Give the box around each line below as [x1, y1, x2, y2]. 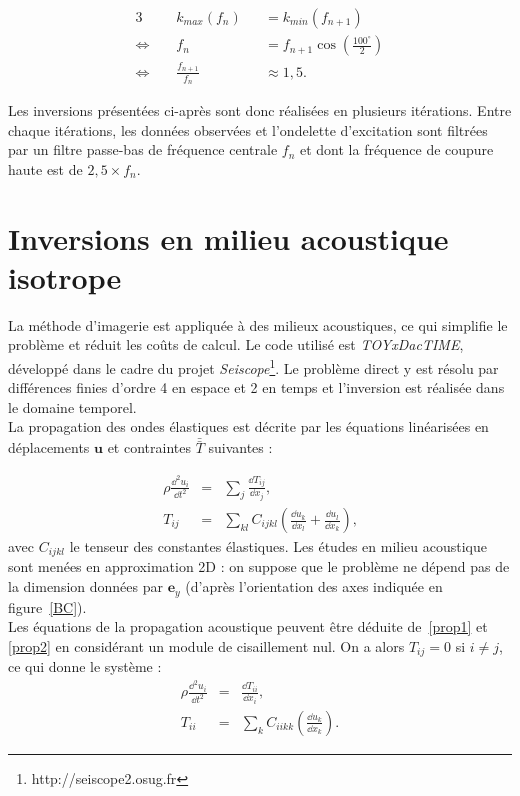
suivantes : [208, 437, 273, 458]
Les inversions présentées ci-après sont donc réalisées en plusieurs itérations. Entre [8, 100, 512, 121]
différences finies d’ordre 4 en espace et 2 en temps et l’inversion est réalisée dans [8, 377, 505, 398]
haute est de [8, 158, 83, 179]
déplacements [8, 437, 90, 458]
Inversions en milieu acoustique [8, 217, 449, 258]
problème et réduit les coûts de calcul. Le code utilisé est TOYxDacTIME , [8, 334, 464, 355]
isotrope [8, 256, 122, 297]
